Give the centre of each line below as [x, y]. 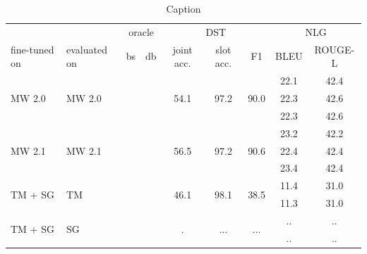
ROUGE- [335, 49]
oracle [142, 31]
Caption [183, 8]
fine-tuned [32, 49]
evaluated [87, 49]
